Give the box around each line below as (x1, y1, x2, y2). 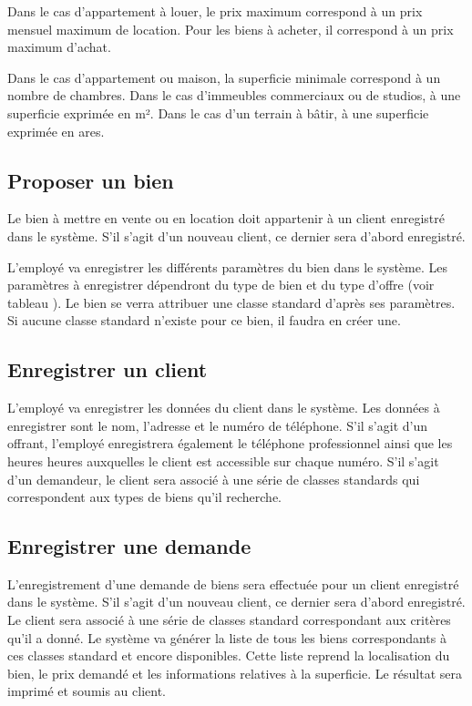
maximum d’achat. (7, 37, 111, 56)
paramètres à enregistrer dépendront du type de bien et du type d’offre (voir (7, 275, 435, 294)
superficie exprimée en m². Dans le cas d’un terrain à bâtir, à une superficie (7, 103, 429, 122)
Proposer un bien (7, 166, 174, 194)
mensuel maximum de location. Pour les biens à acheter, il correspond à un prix (7, 19, 454, 38)
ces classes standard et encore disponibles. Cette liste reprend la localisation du (7, 646, 450, 665)
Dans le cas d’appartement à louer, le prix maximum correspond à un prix (7, 2, 423, 20)
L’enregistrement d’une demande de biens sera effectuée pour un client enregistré (7, 574, 459, 593)
